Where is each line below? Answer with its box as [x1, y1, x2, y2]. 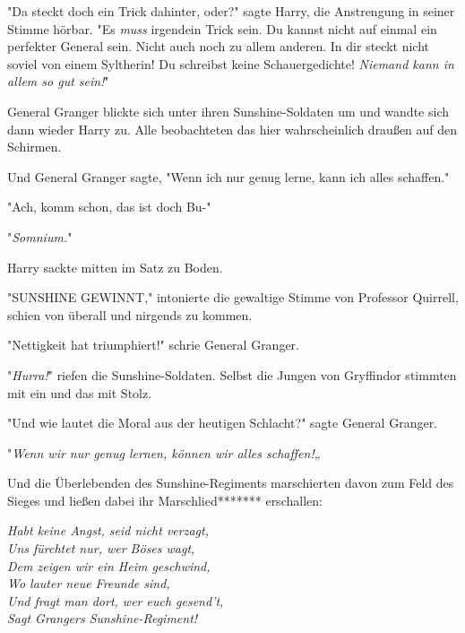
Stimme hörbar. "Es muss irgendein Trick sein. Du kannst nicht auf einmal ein [7, 19, 437, 38]
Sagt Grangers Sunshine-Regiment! [7, 609, 198, 628]
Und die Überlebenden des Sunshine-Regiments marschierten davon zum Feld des [7, 473, 454, 492]
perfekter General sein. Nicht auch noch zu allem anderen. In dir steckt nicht [7, 37, 429, 56]
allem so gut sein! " [7, 72, 109, 91]
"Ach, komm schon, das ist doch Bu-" [7, 197, 211, 216]
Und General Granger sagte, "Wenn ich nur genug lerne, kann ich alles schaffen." [7, 167, 450, 186]
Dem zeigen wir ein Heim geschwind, [7, 556, 211, 575]
